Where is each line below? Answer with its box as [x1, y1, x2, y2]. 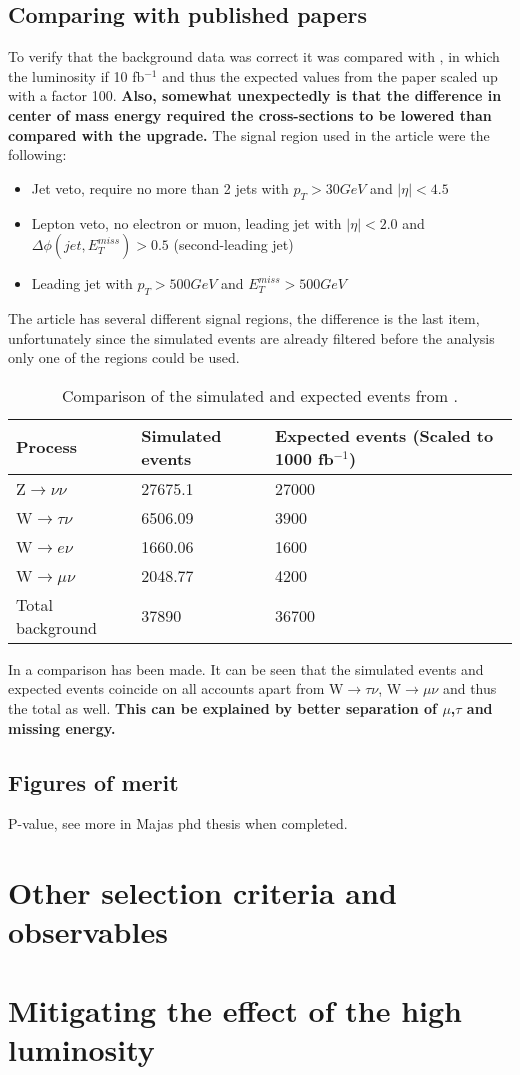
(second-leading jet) [173, 234, 294, 255]
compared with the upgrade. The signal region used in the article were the [8, 124, 490, 145]
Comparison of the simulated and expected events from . [62, 383, 458, 407]
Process [16, 435, 78, 459]
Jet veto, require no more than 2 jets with [31, 177, 289, 198]
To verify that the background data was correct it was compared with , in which [8, 46, 500, 67]
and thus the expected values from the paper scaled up [162, 65, 498, 86]
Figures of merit [8, 766, 179, 797]
